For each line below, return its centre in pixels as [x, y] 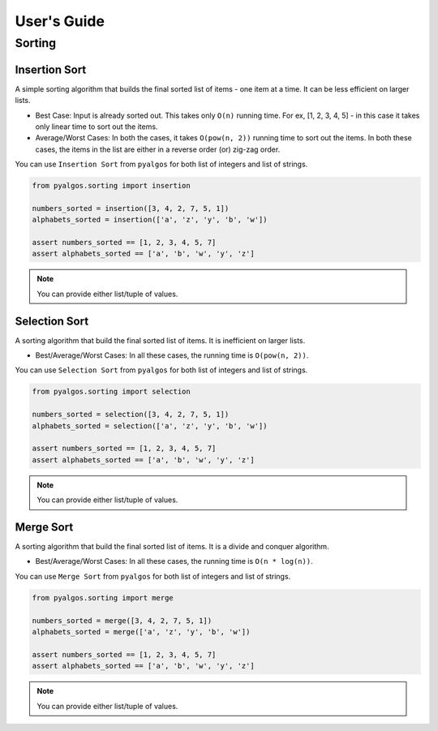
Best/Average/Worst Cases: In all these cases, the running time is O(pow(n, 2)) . [172, 355]
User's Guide [60, 21]
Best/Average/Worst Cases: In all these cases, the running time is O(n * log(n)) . [174, 561]
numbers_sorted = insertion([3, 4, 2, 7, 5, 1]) [131, 208]
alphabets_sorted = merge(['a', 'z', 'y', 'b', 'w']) [141, 632]
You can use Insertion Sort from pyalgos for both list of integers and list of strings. [161, 164]
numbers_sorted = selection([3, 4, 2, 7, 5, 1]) [131, 415]
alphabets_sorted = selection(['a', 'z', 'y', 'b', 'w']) [150, 426]
